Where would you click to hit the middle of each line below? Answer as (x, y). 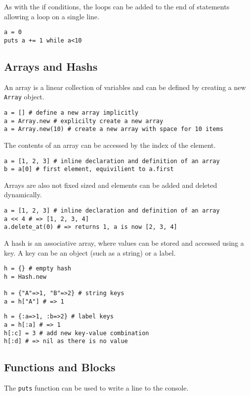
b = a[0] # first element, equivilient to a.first (89, 169)
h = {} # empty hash (38, 269)
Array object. (24, 97)
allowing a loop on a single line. (52, 16)
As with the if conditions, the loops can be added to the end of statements (117, 6)
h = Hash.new (25, 277)
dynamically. (23, 195)
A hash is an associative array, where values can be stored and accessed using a (124, 242)
